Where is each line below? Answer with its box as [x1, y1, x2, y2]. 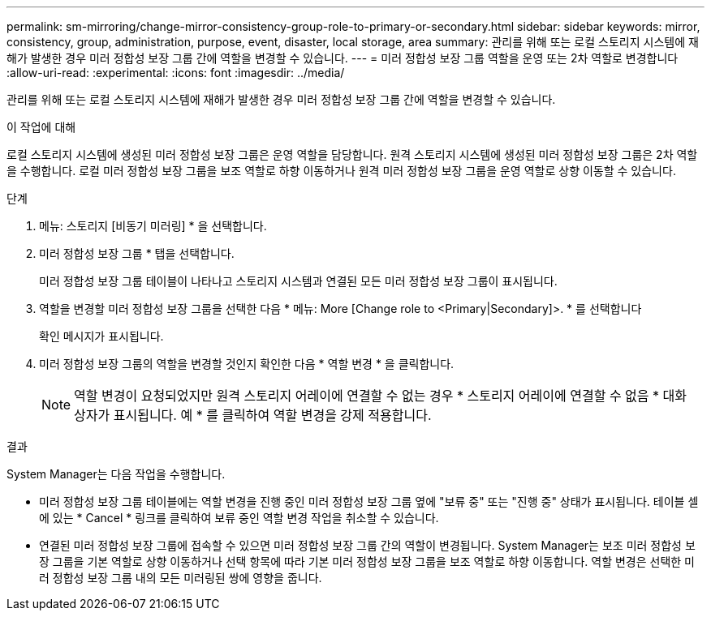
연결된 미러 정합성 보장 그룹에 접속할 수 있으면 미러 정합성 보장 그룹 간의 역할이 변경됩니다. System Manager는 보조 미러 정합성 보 [39, 538, 696, 552]
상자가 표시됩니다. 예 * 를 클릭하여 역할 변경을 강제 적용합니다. [74, 407, 432, 423]
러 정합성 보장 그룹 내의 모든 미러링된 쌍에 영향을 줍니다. [39, 571, 322, 585]
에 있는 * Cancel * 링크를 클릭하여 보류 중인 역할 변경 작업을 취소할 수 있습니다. [39, 511, 439, 525]
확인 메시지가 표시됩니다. [39, 329, 164, 343]
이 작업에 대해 [6, 120, 76, 134]
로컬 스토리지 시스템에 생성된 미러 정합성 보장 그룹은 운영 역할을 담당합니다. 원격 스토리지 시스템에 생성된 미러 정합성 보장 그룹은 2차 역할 [6, 148, 698, 161]
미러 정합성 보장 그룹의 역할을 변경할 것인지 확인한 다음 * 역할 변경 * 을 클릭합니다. [39, 357, 455, 371]
